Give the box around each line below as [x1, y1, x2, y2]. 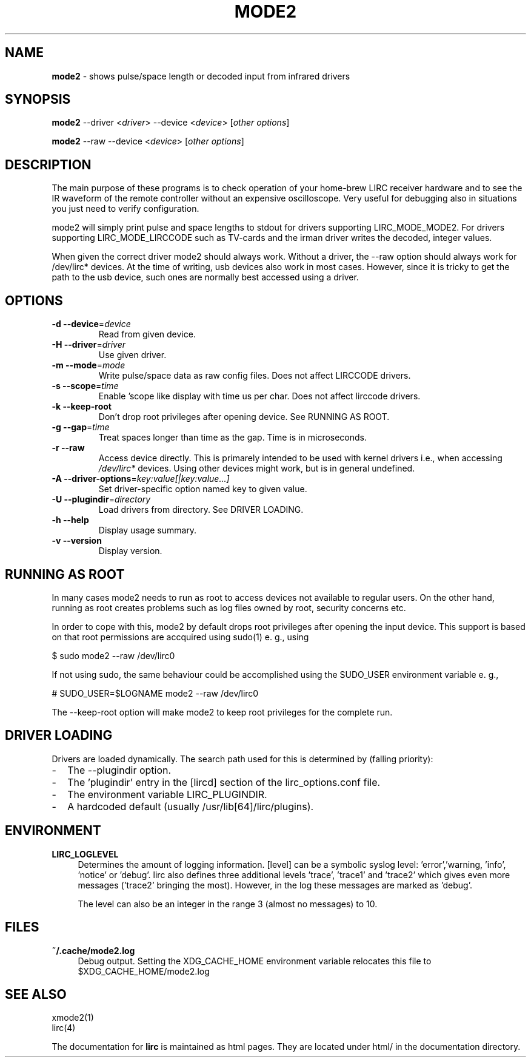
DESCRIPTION [5, 157, 92, 172]
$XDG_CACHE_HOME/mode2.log [78, 966, 210, 976]
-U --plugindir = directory [52, 494, 151, 505]
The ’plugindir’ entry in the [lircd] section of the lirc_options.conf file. [67, 776, 381, 788]
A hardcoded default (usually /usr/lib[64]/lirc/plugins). [67, 800, 314, 813]
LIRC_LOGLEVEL [52, 848, 119, 859]
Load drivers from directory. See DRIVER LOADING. [98, 504, 304, 515]
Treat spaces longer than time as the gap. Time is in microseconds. [98, 432, 367, 443]
